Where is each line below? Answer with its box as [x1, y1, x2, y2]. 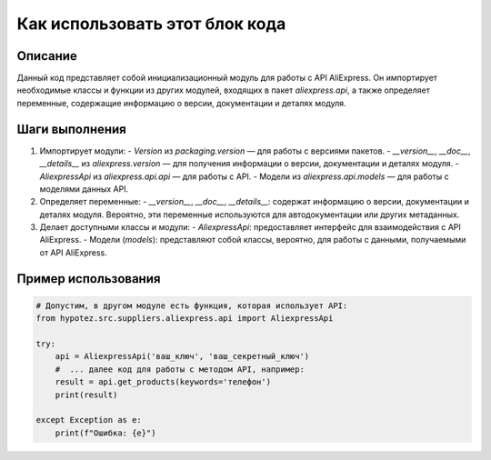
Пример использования [16, 271, 161, 286]
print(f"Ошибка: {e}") [55, 427, 156, 438]
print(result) [55, 389, 118, 400]
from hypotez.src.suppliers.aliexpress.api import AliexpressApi [35, 314, 334, 324]
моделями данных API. [39, 183, 129, 195]
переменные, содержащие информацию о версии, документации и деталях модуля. [16, 97, 346, 108]
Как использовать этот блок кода [16, 14, 286, 34]
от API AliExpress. [39, 246, 108, 258]
